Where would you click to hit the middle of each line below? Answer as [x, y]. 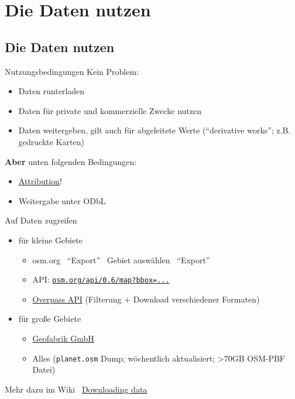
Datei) [44, 369]
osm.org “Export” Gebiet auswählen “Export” [121, 259]
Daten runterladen [52, 91]
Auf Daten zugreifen [41, 220]
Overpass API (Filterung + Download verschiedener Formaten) [146, 299]
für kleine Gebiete [50, 240]
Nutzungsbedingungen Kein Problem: [72, 71]
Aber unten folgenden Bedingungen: [71, 161]
